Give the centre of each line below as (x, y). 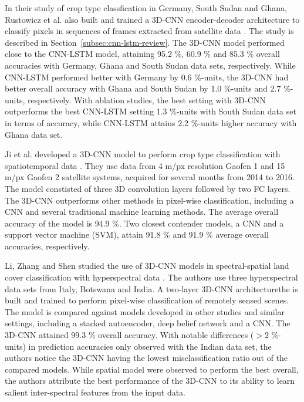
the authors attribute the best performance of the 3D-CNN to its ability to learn (150, 381)
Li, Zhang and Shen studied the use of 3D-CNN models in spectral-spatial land (147, 266)
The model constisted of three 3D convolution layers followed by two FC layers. (148, 188)
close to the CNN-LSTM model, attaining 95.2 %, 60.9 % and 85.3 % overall (142, 54)
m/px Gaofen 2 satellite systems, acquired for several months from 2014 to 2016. (150, 177)
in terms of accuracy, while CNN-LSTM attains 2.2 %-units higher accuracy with (151, 122)
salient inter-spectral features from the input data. (95, 392)
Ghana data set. (34, 134)
